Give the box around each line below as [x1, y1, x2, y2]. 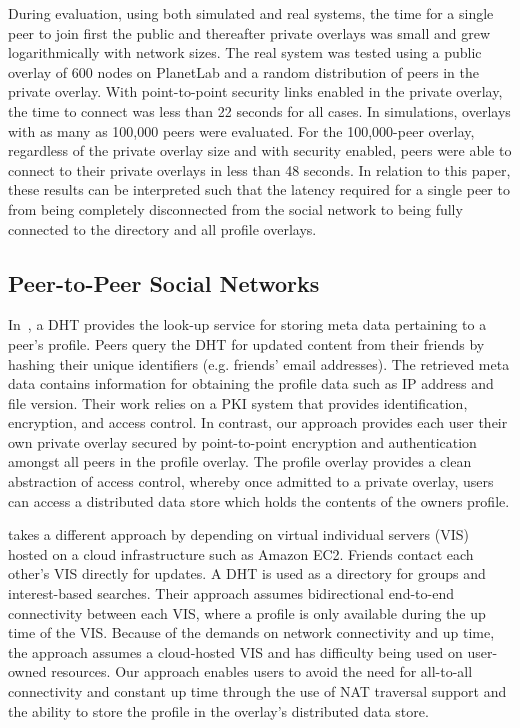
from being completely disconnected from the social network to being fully [8, 198, 463, 219]
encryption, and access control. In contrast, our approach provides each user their [8, 412, 508, 433]
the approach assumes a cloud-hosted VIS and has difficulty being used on [8, 641, 463, 662]
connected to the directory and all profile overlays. [8, 218, 317, 239]
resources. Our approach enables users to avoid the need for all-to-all [51, 661, 473, 682]
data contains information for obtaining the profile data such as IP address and [8, 373, 494, 394]
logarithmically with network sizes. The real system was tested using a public [8, 42, 482, 63]
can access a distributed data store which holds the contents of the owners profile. [8, 490, 510, 511]
